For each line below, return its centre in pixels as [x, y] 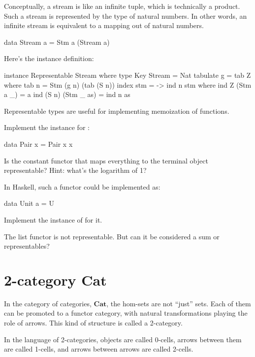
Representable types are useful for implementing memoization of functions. [117, 111]
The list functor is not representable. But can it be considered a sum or [112, 236]
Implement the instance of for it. [53, 219]
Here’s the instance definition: [49, 58]
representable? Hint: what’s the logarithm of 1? [75, 170]
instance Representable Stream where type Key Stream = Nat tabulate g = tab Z [127, 75]
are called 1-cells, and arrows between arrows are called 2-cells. [99, 349]
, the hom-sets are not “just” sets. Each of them [179, 303]
